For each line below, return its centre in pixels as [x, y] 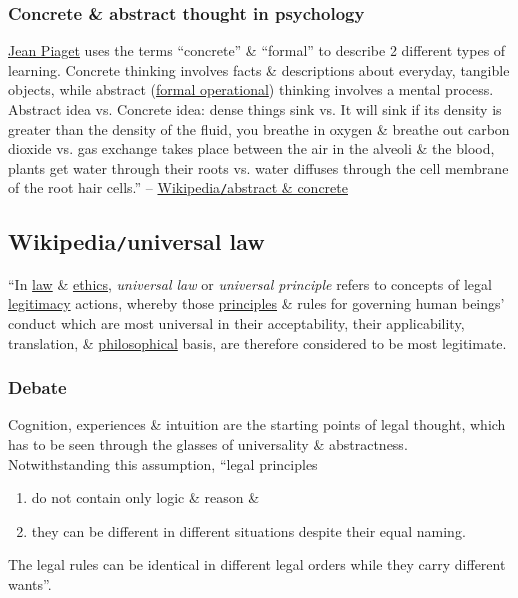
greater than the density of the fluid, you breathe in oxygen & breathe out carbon [259, 128]
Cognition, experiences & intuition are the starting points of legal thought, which [257, 424]
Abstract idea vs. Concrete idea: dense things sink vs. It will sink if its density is [255, 109]
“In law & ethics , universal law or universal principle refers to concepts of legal [250, 283]
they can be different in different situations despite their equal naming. [248, 530]
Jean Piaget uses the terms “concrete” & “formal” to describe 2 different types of [257, 50]
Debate [37, 387]
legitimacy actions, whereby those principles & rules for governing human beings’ [256, 303]
